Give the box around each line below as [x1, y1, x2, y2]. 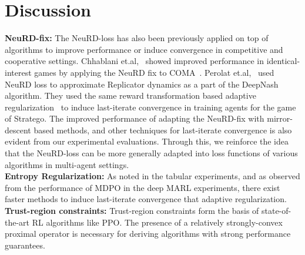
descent [5, 123, 31, 136]
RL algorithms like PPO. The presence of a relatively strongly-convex [32, 216, 283, 228]
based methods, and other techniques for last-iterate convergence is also [33, 123, 292, 136]
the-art [5, 216, 30, 228]
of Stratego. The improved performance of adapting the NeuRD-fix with [5, 112, 264, 125]
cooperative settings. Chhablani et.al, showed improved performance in [5, 55, 264, 67]
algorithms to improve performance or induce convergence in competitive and [5, 43, 283, 55]
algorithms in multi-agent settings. [5, 158, 129, 170]
